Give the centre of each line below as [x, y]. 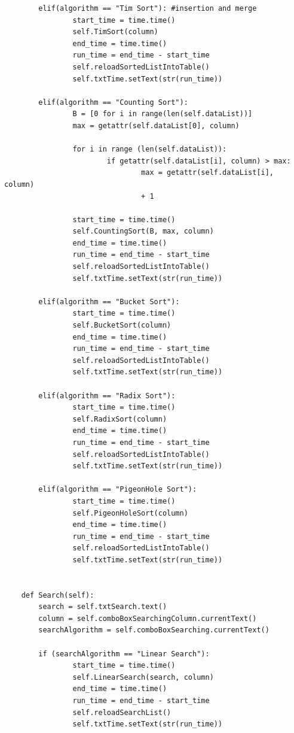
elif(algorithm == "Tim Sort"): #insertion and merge [148, 8]
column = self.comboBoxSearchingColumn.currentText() [148, 618]
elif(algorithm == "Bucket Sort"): [109, 302]
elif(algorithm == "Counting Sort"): [113, 102]
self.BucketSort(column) [122, 325]
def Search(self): [58, 595]
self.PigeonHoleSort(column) [130, 513]
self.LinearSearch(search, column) [143, 677]
